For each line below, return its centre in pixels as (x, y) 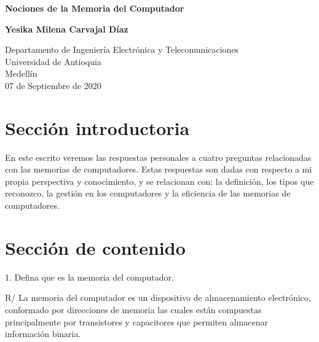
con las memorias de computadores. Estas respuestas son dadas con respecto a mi (159, 169)
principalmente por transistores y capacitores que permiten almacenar (136, 321)
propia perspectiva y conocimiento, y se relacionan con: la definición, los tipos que (159, 181)
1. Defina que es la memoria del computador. (89, 277)
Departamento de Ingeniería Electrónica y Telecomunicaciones (122, 49)
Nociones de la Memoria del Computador (95, 8)
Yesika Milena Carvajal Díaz (67, 29)
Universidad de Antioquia (53, 61)
